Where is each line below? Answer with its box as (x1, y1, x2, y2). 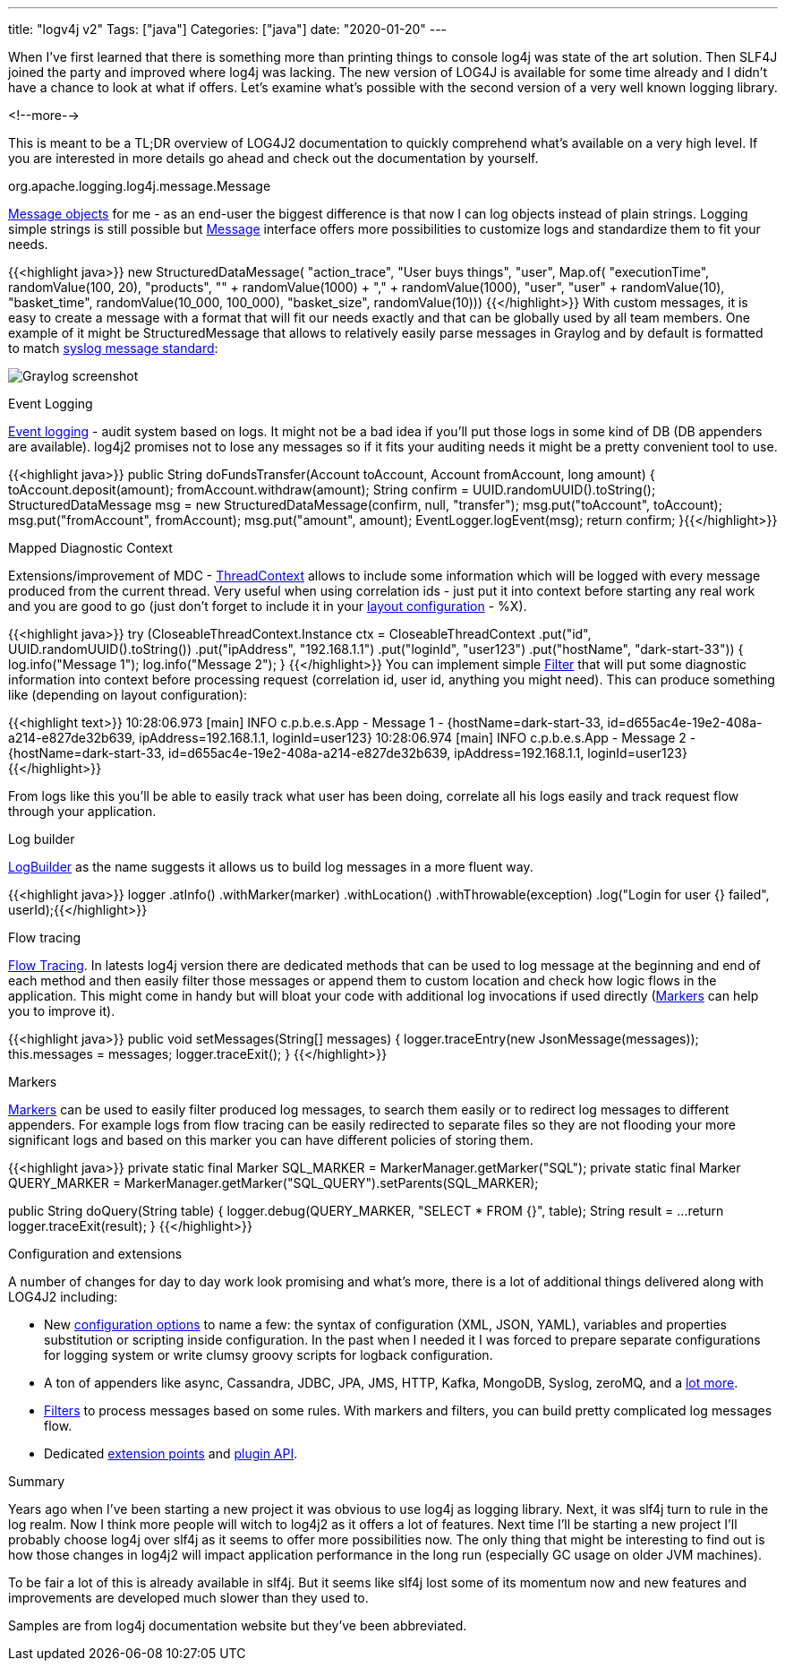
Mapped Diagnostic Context (8, 540, 173, 555)
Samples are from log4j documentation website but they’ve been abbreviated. (8, 1618, 467, 1633)
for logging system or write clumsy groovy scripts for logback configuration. (44, 1347, 493, 1363)
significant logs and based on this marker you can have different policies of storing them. (8, 1132, 533, 1148)
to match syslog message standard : (8, 340, 218, 356)
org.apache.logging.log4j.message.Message (8, 178, 271, 193)
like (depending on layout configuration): (8, 687, 248, 702)
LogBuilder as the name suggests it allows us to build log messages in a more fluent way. (8, 859, 533, 874)
